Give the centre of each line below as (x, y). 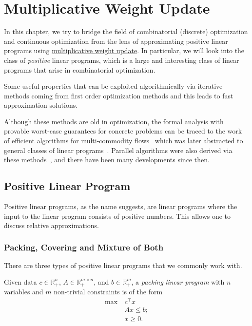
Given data (20, 281)
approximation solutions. (41, 105)
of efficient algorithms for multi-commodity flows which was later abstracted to (124, 141)
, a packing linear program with (178, 281)
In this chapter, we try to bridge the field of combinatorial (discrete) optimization (126, 31)
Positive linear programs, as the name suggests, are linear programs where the (121, 206)
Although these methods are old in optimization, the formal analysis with (114, 121)
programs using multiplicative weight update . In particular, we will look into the (124, 50)
